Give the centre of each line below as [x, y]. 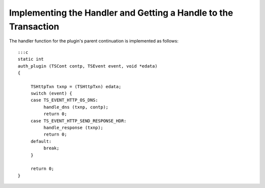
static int [31, 59]
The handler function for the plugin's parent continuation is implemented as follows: [94, 41]
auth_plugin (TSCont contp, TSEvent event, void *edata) [88, 66]
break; [51, 148]
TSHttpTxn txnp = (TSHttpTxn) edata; [76, 86]
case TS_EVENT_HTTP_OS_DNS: [64, 100]
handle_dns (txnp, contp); [76, 107]
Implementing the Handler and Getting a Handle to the [121, 13]
